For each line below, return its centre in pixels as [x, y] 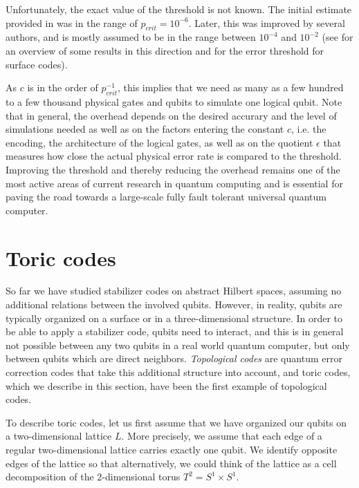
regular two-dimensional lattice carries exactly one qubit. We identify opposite [172, 449]
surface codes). [37, 64]
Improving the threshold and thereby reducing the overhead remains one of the [173, 169]
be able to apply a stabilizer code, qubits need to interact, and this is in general [175, 331]
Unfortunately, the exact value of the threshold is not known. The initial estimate [179, 9]
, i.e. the [309, 129]
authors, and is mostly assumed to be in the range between [131, 37]
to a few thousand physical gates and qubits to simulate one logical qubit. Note [174, 101]
